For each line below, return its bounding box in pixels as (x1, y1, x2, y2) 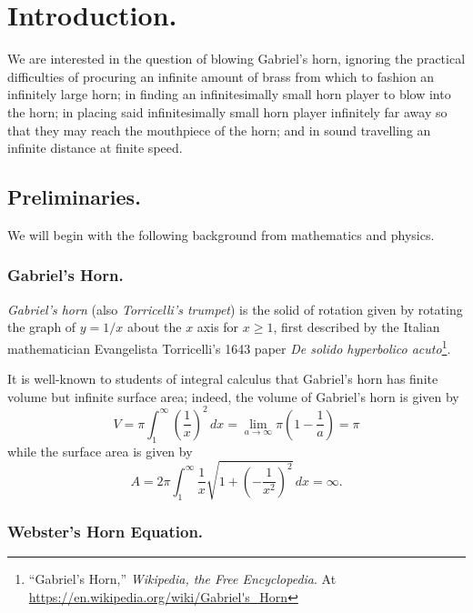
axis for (196, 317, 239, 337)
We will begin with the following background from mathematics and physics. (7, 225, 435, 244)
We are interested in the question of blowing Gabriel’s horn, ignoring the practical (7, 49, 466, 68)
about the (126, 317, 182, 337)
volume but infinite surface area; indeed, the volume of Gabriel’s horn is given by (7, 387, 459, 406)
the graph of (7, 317, 76, 337)
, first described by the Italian (273, 317, 440, 337)
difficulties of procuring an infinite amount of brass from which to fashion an (7, 66, 435, 85)
